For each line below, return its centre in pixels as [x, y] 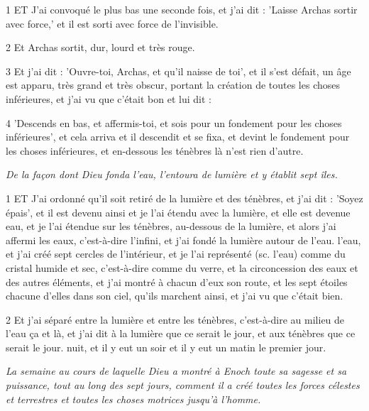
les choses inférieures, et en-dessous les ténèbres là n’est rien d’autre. [155, 150]
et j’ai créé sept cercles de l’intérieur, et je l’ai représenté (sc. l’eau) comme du [176, 254]
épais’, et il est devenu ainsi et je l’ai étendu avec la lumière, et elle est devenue [178, 212]
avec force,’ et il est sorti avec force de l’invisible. [112, 23]
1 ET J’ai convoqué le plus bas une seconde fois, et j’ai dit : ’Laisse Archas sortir [182, 9]
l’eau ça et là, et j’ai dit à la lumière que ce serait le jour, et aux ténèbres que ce [181, 333]
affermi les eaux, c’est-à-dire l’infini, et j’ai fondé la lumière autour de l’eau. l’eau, [183, 240]
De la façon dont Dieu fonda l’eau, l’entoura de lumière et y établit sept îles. [172, 174]
